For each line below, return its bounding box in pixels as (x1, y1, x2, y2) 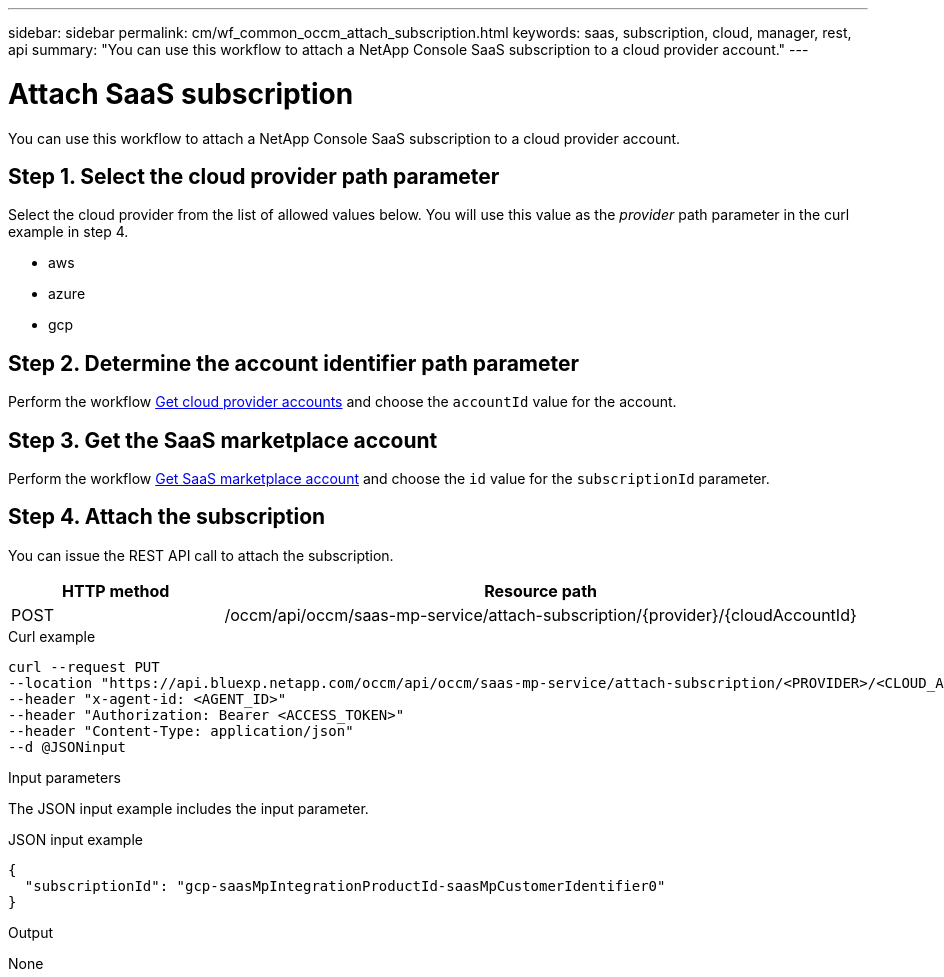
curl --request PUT (8, 658, 160, 675)
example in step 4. (8, 223, 129, 241)
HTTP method (62, 580, 170, 601)
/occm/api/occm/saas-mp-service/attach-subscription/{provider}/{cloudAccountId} (224, 604, 857, 625)
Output (8, 923, 53, 941)
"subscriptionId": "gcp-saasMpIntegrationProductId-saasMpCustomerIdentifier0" (24, 877, 666, 894)
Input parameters (8, 768, 121, 786)
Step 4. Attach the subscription (8, 504, 326, 530)
